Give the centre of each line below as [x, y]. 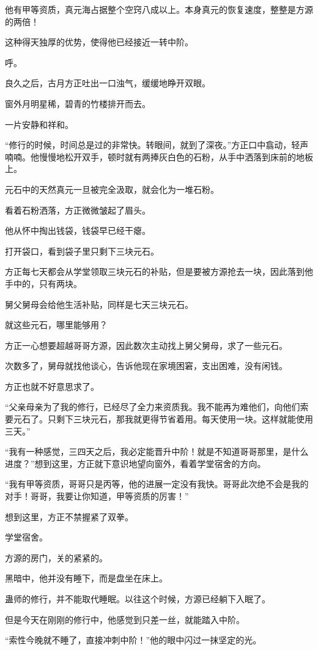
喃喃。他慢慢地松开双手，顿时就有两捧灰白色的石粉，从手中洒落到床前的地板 [159, 156]
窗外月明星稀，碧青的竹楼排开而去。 [78, 103]
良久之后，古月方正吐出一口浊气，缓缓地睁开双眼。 [108, 83]
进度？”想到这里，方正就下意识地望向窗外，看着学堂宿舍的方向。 [135, 463]
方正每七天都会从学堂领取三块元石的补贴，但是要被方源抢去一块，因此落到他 [159, 271]
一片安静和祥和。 [39, 124]
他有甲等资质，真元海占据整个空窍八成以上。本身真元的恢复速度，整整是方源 [159, 9]
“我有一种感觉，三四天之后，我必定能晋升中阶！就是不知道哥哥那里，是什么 [157, 451]
